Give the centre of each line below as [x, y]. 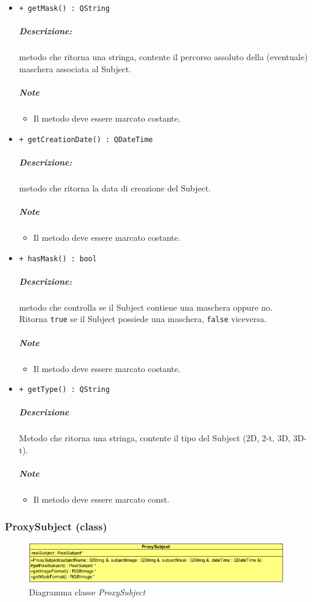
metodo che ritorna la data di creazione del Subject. [115, 188]
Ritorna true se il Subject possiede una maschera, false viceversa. [143, 319]
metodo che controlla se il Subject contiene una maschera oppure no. [146, 307]
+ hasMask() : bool [58, 259]
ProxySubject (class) [56, 526]
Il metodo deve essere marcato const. [101, 499]
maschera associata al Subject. [75, 68]
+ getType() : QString [64, 390]
